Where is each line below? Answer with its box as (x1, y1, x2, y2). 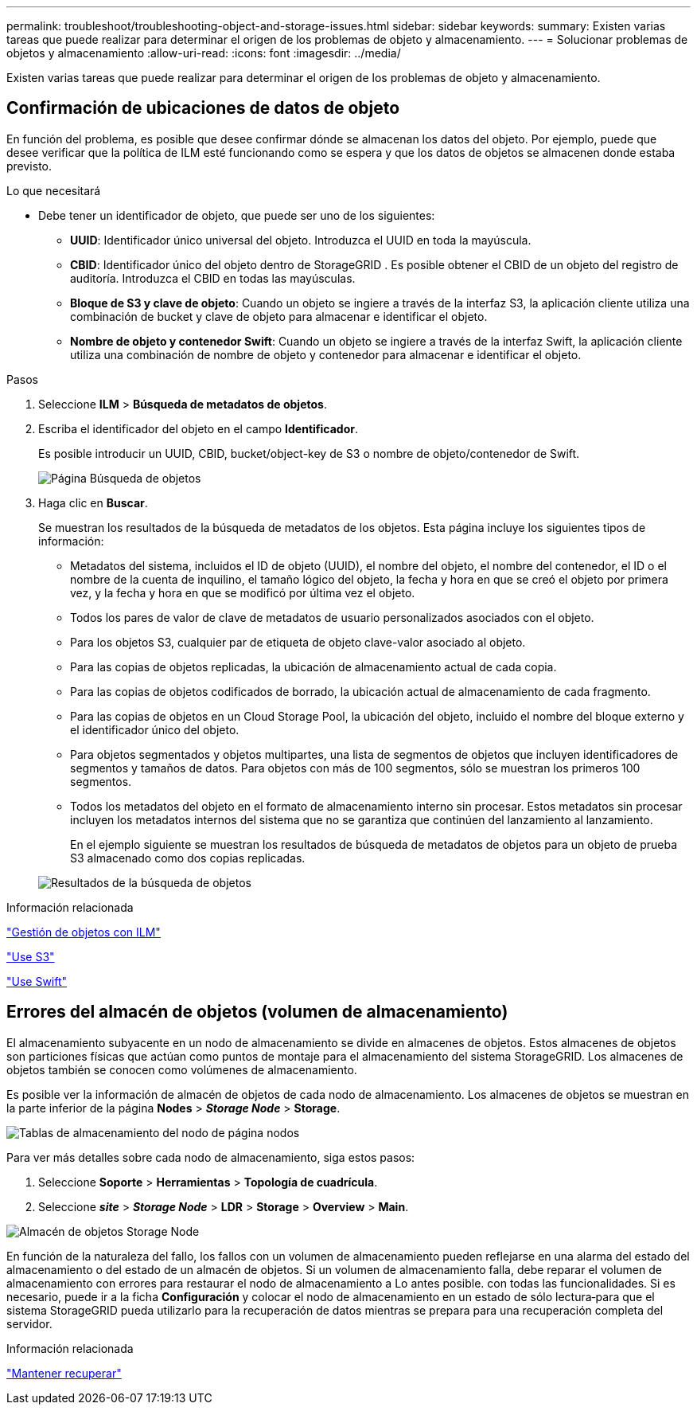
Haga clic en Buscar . (38, 495, 148, 510)
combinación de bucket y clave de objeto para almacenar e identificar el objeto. (70, 309, 488, 323)
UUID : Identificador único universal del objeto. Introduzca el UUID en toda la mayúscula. (70, 233, 532, 247)
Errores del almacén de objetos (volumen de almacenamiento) (6, 1002, 508, 1022)
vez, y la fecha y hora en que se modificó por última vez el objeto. (70, 585, 415, 600)
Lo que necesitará (6, 183, 101, 197)
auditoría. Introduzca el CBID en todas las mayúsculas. (70, 271, 356, 285)
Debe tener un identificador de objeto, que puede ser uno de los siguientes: (38, 208, 435, 222)
